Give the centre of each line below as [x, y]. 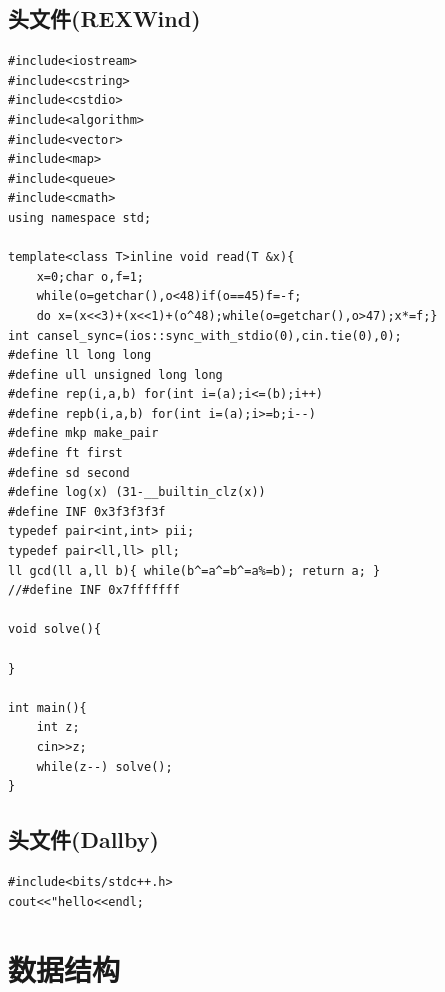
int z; [58, 727]
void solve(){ [55, 629]
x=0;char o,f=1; [90, 276]
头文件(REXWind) [104, 18]
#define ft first [65, 453]
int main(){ [47, 707]
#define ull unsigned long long [115, 374]
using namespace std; [80, 217]
